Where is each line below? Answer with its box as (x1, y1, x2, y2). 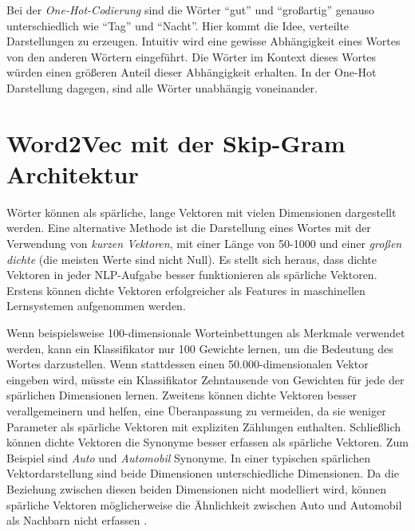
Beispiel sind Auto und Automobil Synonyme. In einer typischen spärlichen (6, 449, 370, 466)
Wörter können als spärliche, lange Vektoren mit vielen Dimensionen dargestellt (6, 203, 397, 220)
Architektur (6, 157, 139, 190)
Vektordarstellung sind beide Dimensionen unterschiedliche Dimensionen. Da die (6, 465, 399, 482)
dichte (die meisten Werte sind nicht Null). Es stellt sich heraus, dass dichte (6, 250, 377, 267)
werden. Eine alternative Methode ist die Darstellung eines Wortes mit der (6, 219, 371, 236)
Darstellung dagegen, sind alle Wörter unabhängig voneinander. (6, 79, 318, 96)
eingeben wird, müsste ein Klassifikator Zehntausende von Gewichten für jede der (6, 371, 405, 387)
